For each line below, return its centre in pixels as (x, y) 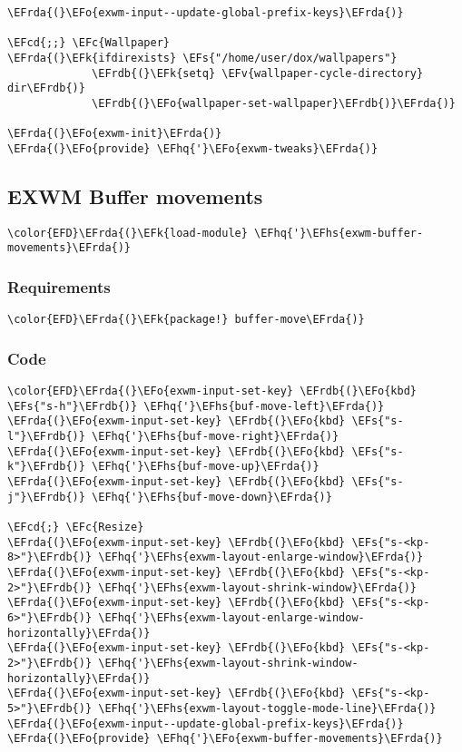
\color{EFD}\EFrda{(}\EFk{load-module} (128, 233)
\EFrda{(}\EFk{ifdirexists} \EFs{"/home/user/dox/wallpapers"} (202, 58)
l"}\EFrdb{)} (46, 437)
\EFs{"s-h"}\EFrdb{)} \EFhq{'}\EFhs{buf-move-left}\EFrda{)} (196, 406)
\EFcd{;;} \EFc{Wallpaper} (88, 43)
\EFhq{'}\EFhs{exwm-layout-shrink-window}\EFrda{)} (258, 587)
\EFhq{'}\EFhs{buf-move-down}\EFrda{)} (212, 497)
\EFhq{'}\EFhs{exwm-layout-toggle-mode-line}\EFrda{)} (267, 708)
